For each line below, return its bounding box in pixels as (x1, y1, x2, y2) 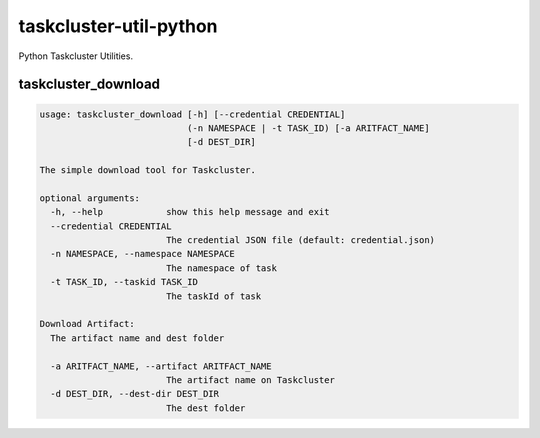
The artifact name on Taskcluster (165, 374, 335, 385)
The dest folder (165, 402, 246, 414)
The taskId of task (165, 290, 262, 302)
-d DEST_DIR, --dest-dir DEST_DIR (50, 388, 220, 400)
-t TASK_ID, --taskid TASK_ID (50, 276, 199, 288)
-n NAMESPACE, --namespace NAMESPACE (50, 248, 235, 260)
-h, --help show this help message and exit (50, 206, 330, 218)
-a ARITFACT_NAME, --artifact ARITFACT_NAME (50, 360, 272, 372)
